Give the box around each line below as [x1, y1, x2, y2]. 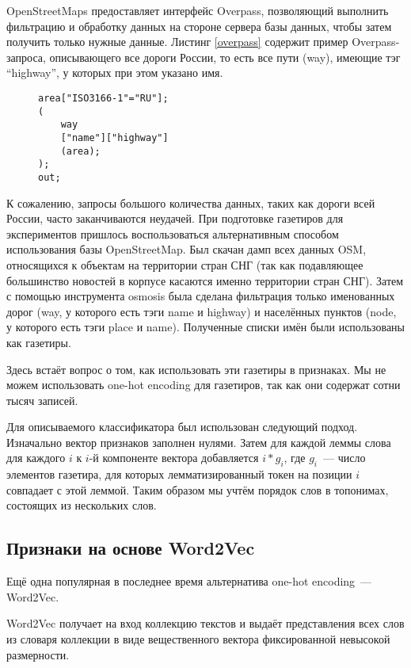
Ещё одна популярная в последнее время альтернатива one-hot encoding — [6, 573, 372, 590]
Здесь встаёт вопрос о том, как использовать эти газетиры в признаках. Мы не [6, 361, 386, 377]
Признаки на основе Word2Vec [6, 536, 255, 560]
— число [323, 449, 366, 466]
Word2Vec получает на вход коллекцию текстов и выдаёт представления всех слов [6, 615, 405, 632]
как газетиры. [6, 334, 71, 350]
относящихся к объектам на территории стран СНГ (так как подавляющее [6, 256, 363, 273]
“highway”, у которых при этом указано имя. [6, 64, 223, 81]
